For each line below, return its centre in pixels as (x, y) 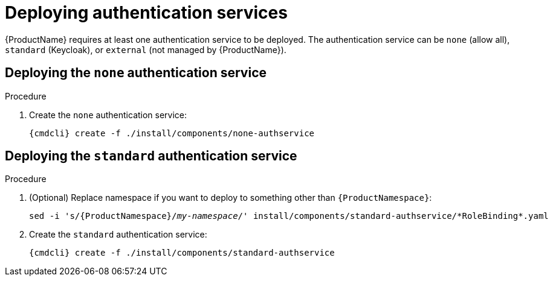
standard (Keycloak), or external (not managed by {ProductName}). (146, 49)
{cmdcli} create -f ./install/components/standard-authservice (182, 253)
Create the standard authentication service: (118, 235)
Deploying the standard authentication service (151, 156)
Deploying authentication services (146, 13)
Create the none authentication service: (108, 115)
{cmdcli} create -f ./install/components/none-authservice (172, 133)
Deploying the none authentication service (136, 73)
